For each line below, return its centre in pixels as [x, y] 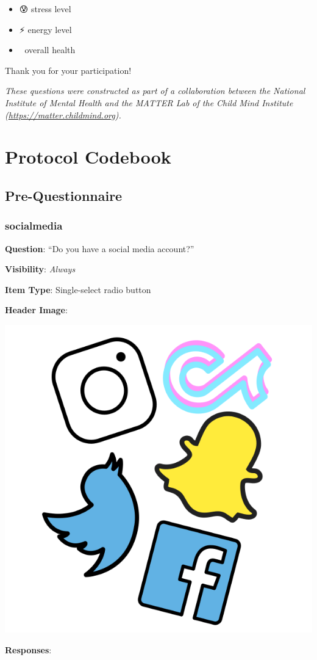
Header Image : [36, 310]
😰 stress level [45, 9]
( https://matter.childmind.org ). [63, 114]
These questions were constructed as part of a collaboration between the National [155, 91]
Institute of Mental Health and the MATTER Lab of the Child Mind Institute [149, 102]
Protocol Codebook [88, 157]
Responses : [28, 649]
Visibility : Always [40, 269]
